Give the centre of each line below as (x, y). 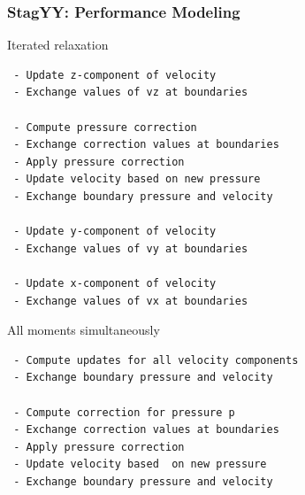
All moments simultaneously (84, 330)
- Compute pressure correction (105, 127)
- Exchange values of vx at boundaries (131, 301)
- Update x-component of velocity (115, 283)
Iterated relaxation (58, 45)
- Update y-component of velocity (115, 232)
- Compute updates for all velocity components (156, 360)
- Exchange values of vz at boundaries (131, 93)
